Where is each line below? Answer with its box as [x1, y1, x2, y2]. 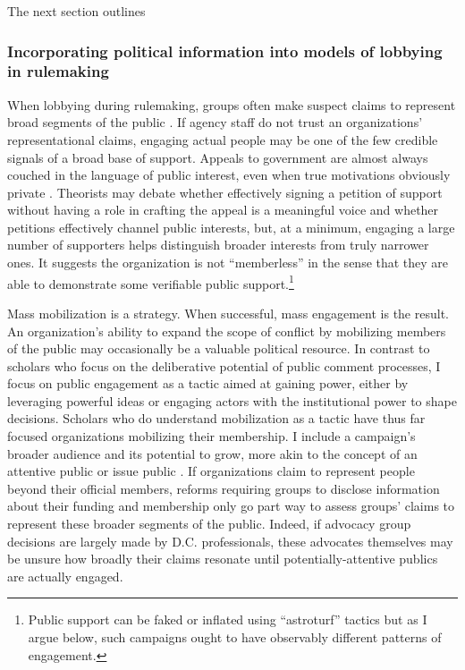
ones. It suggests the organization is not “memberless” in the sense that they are [7, 253, 449, 272]
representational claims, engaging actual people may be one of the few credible [7, 130, 438, 148]
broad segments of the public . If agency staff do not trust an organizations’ [7, 113, 423, 131]
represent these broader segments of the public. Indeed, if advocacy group [7, 514, 411, 533]
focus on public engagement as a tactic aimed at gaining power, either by [7, 374, 409, 393]
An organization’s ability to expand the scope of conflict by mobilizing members [7, 321, 446, 340]
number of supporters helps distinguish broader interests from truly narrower [7, 235, 429, 254]
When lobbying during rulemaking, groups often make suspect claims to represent [7, 95, 456, 114]
